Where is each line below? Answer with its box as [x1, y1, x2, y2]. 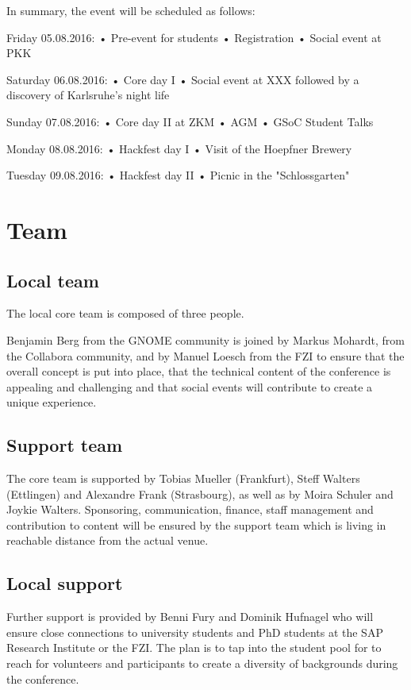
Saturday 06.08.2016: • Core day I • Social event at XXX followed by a [6, 71, 359, 87]
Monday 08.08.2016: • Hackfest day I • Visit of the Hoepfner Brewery [6, 140, 352, 156]
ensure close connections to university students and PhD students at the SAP [6, 623, 383, 640]
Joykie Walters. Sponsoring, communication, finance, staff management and [6, 501, 374, 518]
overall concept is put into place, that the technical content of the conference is [6, 363, 391, 380]
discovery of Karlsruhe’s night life [6, 87, 170, 103]
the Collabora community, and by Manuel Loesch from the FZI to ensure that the [6, 347, 405, 364]
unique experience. [6, 394, 97, 411]
